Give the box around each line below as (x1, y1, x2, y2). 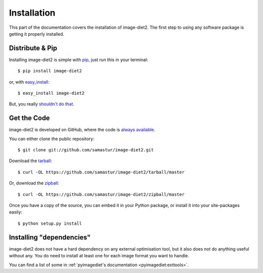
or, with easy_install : (9, 79, 50, 85)
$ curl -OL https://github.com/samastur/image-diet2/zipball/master (18, 191, 185, 197)
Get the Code (9, 114, 50, 122)
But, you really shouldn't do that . (9, 101, 75, 107)
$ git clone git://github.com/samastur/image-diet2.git (18, 147, 154, 153)
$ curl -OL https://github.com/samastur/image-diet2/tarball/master (18, 169, 185, 175)
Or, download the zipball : (9, 180, 59, 186)
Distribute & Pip (9, 44, 57, 52)
